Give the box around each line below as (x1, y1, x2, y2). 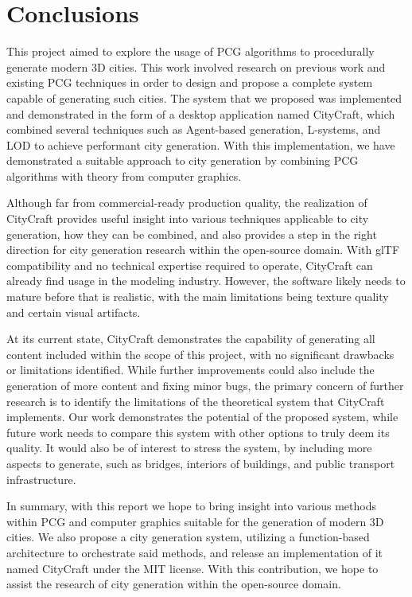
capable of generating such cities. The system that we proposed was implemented (6, 89, 402, 106)
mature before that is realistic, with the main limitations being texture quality (6, 288, 389, 305)
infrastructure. (6, 470, 76, 487)
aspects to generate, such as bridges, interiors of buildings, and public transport (6, 455, 395, 471)
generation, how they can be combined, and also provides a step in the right (6, 225, 377, 242)
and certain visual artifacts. (6, 303, 141, 320)
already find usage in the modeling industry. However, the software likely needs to (6, 272, 406, 289)
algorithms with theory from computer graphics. (6, 167, 242, 184)
